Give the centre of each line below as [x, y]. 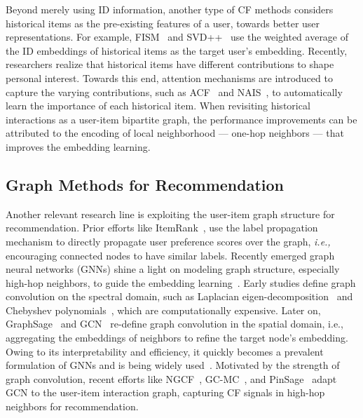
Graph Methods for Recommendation [145, 184]
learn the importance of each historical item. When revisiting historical [158, 106]
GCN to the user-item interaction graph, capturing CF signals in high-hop [165, 392]
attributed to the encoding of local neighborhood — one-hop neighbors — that [175, 133]
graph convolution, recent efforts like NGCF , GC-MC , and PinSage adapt [171, 378]
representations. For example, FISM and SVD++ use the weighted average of [177, 37]
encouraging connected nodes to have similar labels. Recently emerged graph [170, 255]
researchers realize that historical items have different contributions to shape [170, 64]
